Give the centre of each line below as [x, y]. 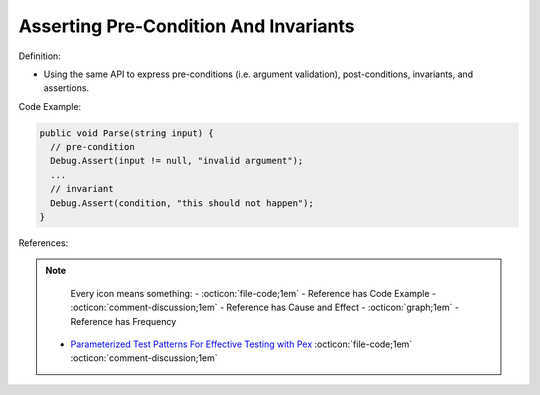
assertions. [66, 88]
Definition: [40, 56]
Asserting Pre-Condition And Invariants [186, 26]
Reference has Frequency [123, 321]
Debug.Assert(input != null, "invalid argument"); [177, 161]
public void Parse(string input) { [126, 133]
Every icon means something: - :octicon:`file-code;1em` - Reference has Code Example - [253, 293]
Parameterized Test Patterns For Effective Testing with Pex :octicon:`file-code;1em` [241, 344]
